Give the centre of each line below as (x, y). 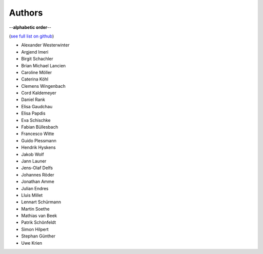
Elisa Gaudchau (37, 106)
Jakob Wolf (33, 154)
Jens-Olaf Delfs (37, 168)
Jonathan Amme (38, 182)
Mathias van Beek (39, 216)
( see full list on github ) (31, 36)
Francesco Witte (38, 134)
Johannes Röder (38, 175)
